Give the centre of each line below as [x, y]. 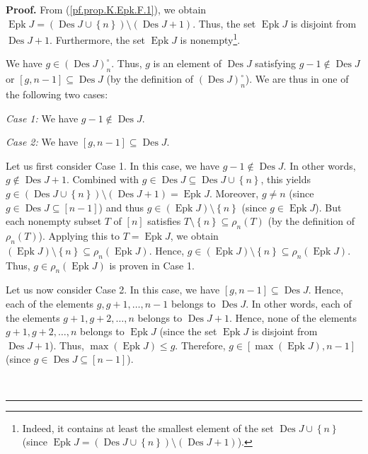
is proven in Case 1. [152, 265]
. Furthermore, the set [98, 39]
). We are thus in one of [297, 79]
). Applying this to [79, 235]
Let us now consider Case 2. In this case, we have [113, 290]
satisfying [276, 63]
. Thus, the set [224, 23]
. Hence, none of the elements [293, 317]
